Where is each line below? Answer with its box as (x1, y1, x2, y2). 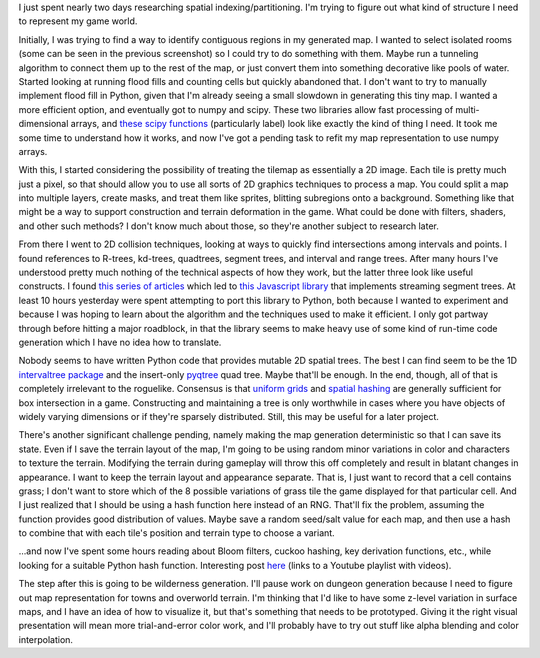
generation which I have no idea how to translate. (18, 336, 222, 348)
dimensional (18, 118, 69, 130)
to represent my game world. (18, 15, 138, 27)
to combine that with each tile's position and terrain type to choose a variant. (18, 527, 335, 539)
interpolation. (18, 633, 74, 645)
